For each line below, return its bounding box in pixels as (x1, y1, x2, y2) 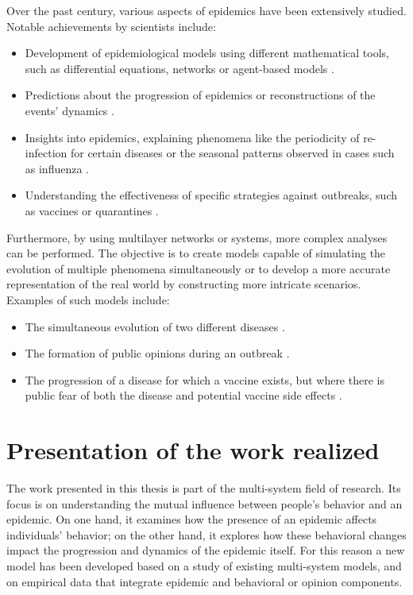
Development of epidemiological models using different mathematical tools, (25, 44, 389, 61)
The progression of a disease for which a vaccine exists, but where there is (25, 371, 384, 388)
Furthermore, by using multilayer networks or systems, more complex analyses (6, 229, 388, 245)
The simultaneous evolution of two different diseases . (25, 318, 285, 334)
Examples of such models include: (6, 291, 170, 307)
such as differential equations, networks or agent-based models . (25, 60, 334, 76)
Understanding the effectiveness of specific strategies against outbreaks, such (25, 187, 398, 203)
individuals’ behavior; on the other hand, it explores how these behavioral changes (6, 526, 407, 543)
